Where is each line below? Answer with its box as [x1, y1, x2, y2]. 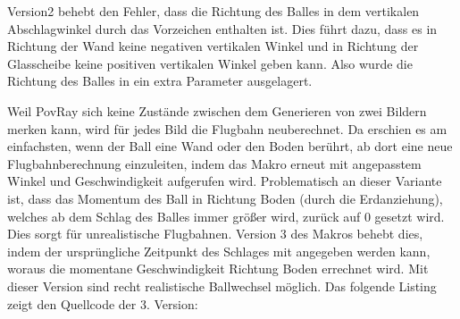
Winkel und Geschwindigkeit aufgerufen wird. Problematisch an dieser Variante [7, 172, 442, 190]
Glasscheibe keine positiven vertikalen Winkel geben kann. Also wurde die [7, 54, 413, 72]
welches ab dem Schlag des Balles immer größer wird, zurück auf [7, 206, 361, 225]
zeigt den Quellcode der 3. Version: [7, 294, 198, 313]
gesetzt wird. [374, 206, 445, 225]
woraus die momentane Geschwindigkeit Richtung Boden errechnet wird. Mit [7, 259, 429, 278]
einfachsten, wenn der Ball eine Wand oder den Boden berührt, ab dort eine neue [7, 137, 453, 155]
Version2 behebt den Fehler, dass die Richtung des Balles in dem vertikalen [7, 2, 420, 20]
